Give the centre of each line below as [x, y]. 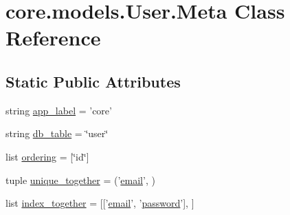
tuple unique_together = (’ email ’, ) [80, 180]
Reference [53, 38]
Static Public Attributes [93, 81]
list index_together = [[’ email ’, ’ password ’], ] [100, 203]
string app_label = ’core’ [59, 110]
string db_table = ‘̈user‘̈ [57, 133]
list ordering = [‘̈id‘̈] [47, 156]
